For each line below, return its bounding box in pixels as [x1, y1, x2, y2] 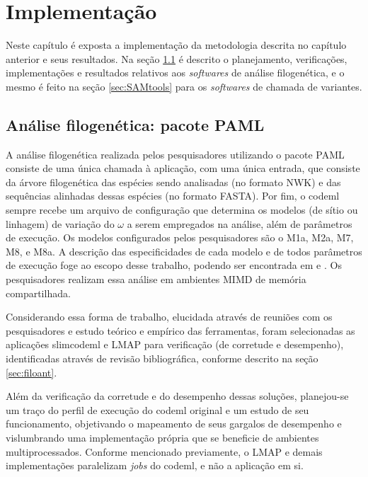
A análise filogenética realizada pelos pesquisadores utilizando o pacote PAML [6, 146, 345, 161]
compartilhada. [6, 285, 71, 300]
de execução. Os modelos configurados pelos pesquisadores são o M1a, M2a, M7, [6, 230, 354, 245]
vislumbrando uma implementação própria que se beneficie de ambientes [6, 430, 319, 444]
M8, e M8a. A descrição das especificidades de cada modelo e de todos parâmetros [6, 243, 362, 258]
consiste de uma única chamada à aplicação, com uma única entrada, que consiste [6, 161, 360, 176]
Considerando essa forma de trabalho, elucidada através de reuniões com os [6, 309, 333, 324]
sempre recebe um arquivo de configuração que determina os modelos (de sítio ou [6, 202, 358, 217]
